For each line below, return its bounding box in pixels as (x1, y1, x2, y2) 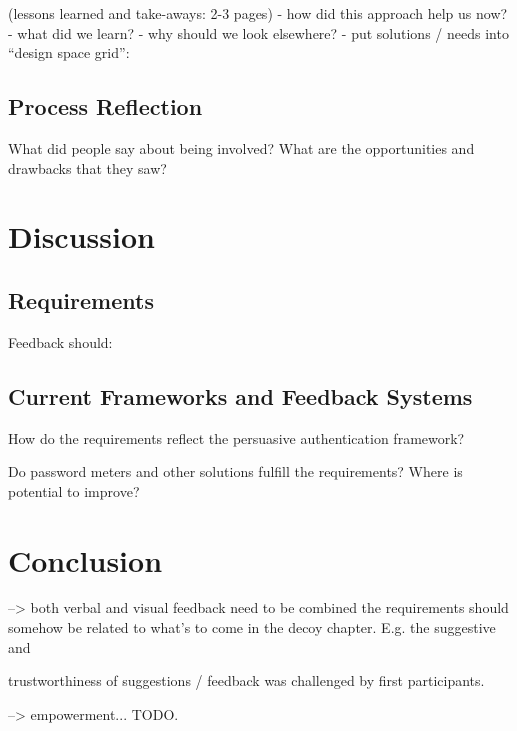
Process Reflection (8, 91, 203, 122)
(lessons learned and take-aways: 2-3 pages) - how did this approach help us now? (8, 3, 508, 23)
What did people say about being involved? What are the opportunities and (8, 137, 475, 158)
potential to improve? (8, 480, 140, 501)
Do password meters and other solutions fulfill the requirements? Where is (8, 461, 463, 482)
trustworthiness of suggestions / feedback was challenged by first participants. (8, 670, 485, 691)
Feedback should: (8, 331, 113, 352)
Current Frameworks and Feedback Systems (8, 380, 473, 411)
